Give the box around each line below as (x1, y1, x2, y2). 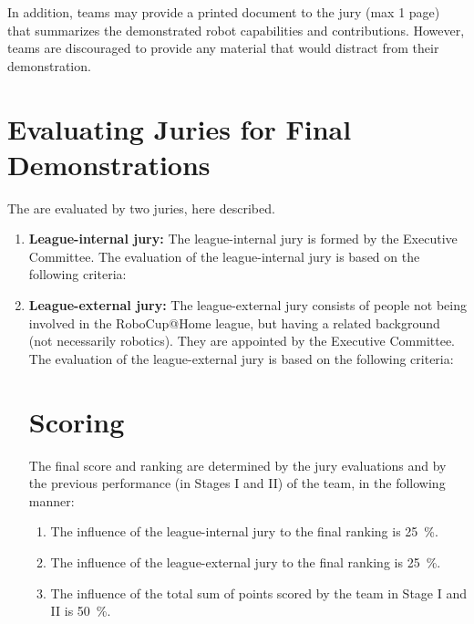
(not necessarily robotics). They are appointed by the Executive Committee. (28, 331, 455, 350)
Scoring (28, 402, 125, 440)
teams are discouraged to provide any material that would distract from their (7, 38, 439, 57)
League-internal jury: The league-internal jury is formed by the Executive (28, 229, 458, 248)
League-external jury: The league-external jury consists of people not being (28, 296, 467, 315)
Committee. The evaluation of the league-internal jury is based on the (28, 246, 420, 265)
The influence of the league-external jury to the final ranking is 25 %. (50, 552, 441, 571)
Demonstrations (7, 145, 211, 182)
